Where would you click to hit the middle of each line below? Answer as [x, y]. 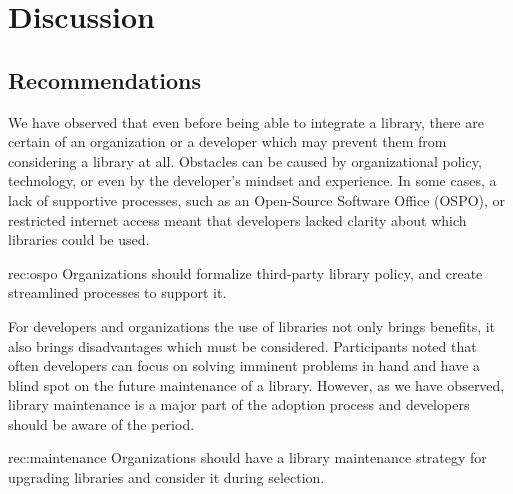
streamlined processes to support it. [117, 292]
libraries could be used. [79, 239]
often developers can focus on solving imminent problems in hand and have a [244, 365]
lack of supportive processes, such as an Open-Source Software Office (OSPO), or [257, 199]
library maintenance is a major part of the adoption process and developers [239, 404]
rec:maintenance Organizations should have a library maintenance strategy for [247, 457]
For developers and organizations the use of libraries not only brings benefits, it [252, 325]
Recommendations [104, 79]
